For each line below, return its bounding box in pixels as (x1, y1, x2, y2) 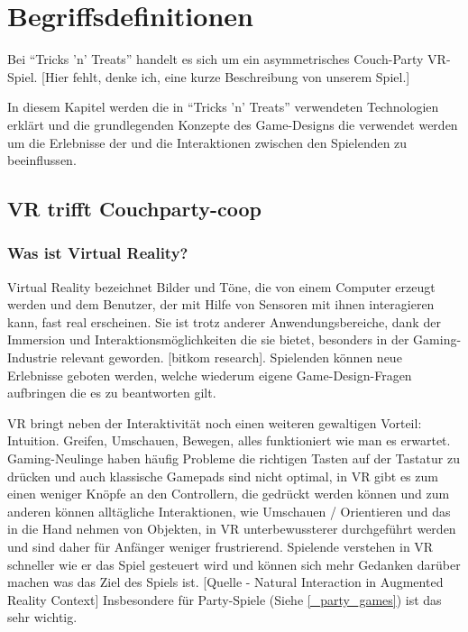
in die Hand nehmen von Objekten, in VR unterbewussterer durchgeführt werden (7, 519, 456, 538)
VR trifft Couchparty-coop (7, 195, 262, 223)
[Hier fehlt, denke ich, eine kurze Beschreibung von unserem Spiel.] (41, 67, 410, 86)
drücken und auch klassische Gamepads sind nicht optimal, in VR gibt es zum (7, 466, 438, 485)
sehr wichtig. (7, 608, 78, 627)
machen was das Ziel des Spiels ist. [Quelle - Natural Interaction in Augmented (7, 572, 444, 591)
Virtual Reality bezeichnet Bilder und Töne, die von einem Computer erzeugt (7, 277, 436, 296)
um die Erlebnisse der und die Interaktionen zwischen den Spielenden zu (7, 133, 408, 151)
